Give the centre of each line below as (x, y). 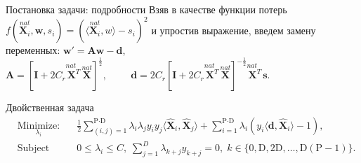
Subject (33, 149)
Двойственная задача (50, 107)
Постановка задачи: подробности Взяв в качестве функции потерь (146, 9)
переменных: (33, 50)
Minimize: (39, 126)
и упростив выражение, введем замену (234, 30)
